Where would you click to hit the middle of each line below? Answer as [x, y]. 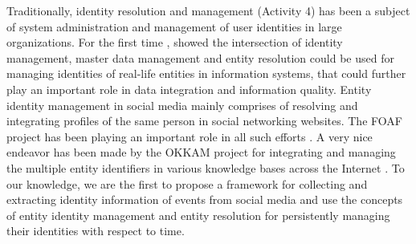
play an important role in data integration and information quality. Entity [189, 89]
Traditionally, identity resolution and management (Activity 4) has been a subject [208, 10]
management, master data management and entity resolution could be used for [200, 57]
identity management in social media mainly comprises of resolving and [182, 105]
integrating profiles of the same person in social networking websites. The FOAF [204, 121]
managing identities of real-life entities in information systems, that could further [206, 73]
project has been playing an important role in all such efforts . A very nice [190, 136]
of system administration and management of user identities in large [174, 26]
